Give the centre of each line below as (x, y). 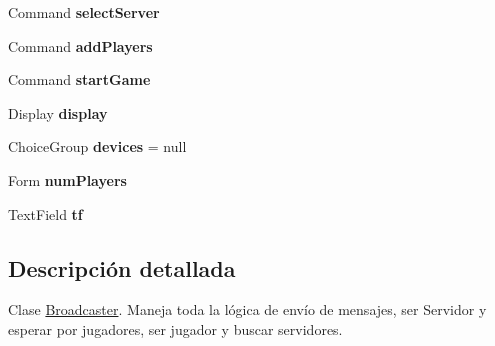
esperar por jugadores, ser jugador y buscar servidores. (175, 328)
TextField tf (45, 213)
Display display (58, 112)
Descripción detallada (122, 267)
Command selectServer (84, 12)
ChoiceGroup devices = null (97, 146)
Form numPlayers (67, 179)
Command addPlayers (80, 45)
